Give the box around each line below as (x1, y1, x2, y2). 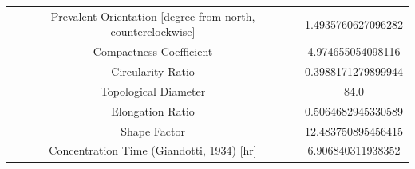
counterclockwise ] (110, 23, 196, 40)
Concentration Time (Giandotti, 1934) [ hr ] (49, 142, 257, 159)
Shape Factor (121, 122, 185, 139)
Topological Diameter (100, 82, 206, 99)
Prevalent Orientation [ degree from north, (50, 7, 255, 24)
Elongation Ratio (111, 102, 195, 119)
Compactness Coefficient (93, 43, 213, 60)
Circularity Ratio (111, 63, 195, 80)
